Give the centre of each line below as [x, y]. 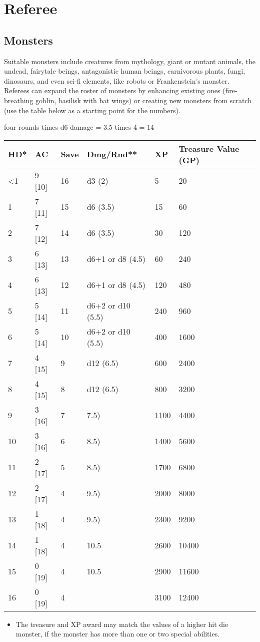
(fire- [230, 90]
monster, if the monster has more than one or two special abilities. [118, 634]
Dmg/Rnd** [112, 154]
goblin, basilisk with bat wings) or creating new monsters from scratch [143, 100]
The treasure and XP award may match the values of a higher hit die [122, 624]
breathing [19, 100]
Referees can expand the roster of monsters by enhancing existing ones [112, 90]
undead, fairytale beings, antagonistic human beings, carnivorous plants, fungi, [125, 71]
